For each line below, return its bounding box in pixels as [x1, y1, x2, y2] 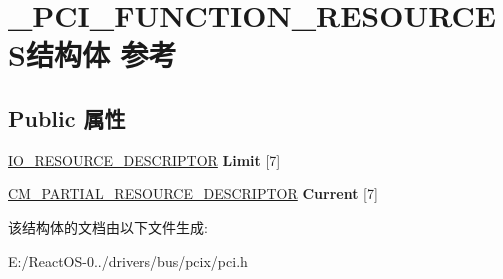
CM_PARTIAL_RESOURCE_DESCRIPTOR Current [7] [8, 183, 378, 204]
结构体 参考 [25, 34, 177, 75]
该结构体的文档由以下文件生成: [8, 216, 208, 237]
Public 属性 [8, 102, 126, 133]
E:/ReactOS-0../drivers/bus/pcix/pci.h [8, 250, 248, 271]
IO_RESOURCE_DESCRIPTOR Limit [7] [8, 149, 281, 170]
